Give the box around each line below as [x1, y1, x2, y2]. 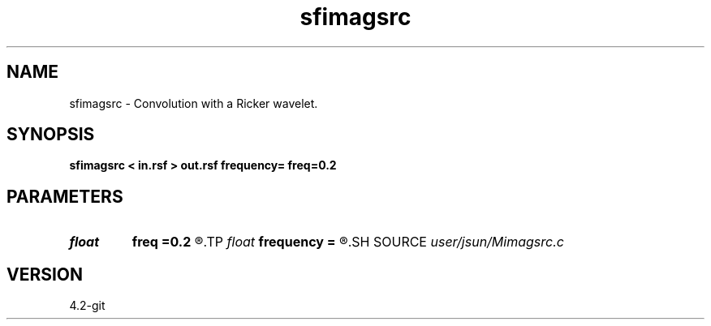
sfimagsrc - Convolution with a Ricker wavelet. [69, 96, 318, 110]
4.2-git [69, 298, 106, 313]
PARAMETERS [6, 186, 123, 207]
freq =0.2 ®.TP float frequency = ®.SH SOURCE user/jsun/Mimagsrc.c [131, 234, 564, 251]
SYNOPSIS [6, 124, 95, 145]
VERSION [6, 264, 84, 285]
